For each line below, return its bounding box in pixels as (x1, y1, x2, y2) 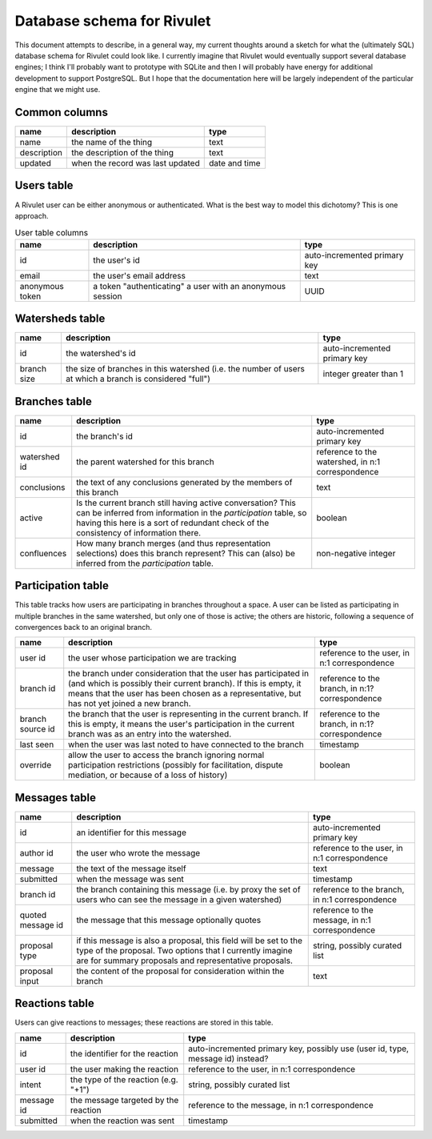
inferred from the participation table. (76, 557, 214, 568)
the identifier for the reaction (70, 1048, 179, 1059)
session (93, 291, 122, 302)
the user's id (93, 255, 140, 266)
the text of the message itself (76, 863, 187, 874)
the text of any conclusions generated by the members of (76, 476, 293, 487)
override (19, 760, 52, 771)
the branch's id (76, 431, 134, 442)
